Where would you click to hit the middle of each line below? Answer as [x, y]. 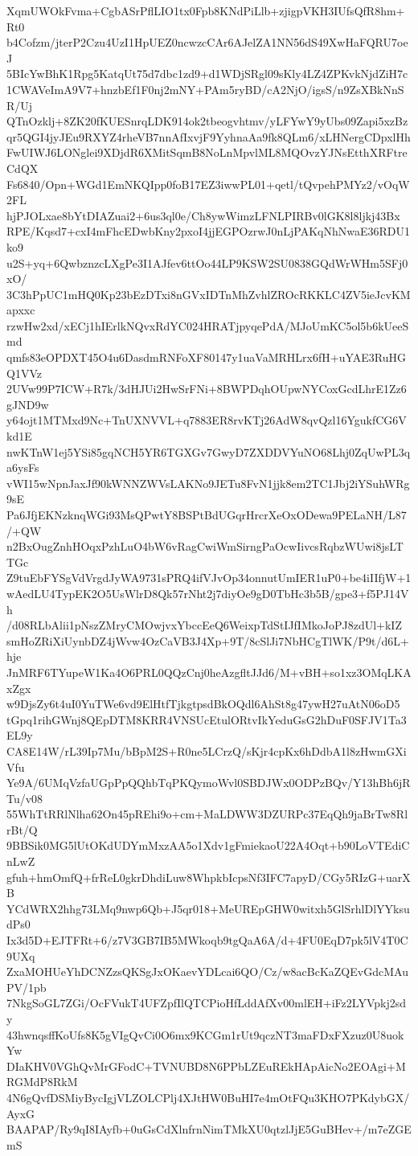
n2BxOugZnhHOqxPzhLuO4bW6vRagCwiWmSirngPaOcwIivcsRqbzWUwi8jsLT [205, 546]
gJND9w [28, 404]
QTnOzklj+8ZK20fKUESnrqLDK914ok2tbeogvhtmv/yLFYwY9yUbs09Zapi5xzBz [207, 121]
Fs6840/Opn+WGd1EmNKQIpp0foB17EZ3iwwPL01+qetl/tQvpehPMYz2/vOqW [208, 184]
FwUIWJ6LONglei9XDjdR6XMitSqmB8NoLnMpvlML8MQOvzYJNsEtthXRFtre [207, 152]
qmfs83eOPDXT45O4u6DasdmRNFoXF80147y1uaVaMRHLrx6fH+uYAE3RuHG [206, 357]
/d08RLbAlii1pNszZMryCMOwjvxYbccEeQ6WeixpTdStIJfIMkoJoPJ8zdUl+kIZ [204, 625]
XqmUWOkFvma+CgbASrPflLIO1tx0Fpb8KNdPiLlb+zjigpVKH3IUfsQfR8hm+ [206, 10]
